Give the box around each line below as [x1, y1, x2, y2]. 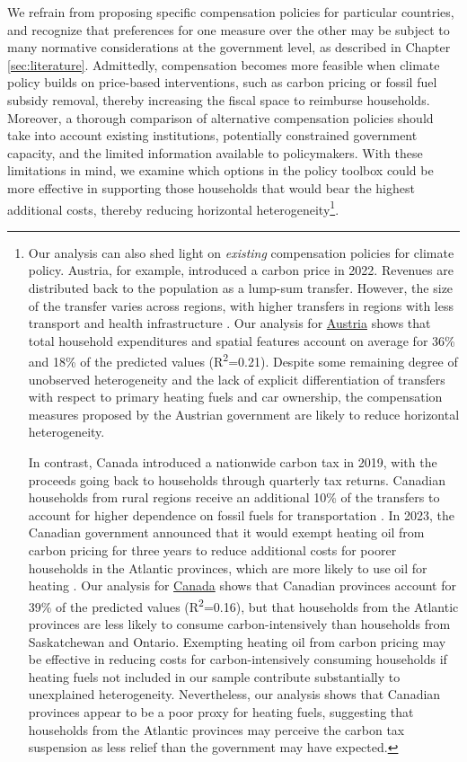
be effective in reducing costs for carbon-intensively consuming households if [28, 650, 447, 669]
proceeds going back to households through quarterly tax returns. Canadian [28, 470, 445, 489]
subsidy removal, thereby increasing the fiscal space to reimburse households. [7, 90, 430, 109]
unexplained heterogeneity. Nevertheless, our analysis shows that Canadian [28, 685, 441, 704]
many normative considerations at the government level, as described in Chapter [7, 38, 451, 57]
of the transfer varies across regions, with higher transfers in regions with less [28, 296, 454, 315]
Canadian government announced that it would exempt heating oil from [28, 523, 425, 542]
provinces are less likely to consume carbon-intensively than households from [28, 614, 451, 633]
